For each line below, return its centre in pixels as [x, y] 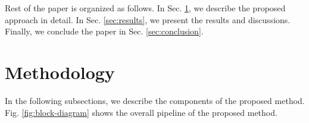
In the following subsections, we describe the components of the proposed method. [155, 100]
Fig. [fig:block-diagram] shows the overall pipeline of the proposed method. [141, 112]
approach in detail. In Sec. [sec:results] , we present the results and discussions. [148, 19]
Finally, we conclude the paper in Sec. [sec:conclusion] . [104, 31]
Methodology [60, 72]
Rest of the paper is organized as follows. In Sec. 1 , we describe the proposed [145, 8]
